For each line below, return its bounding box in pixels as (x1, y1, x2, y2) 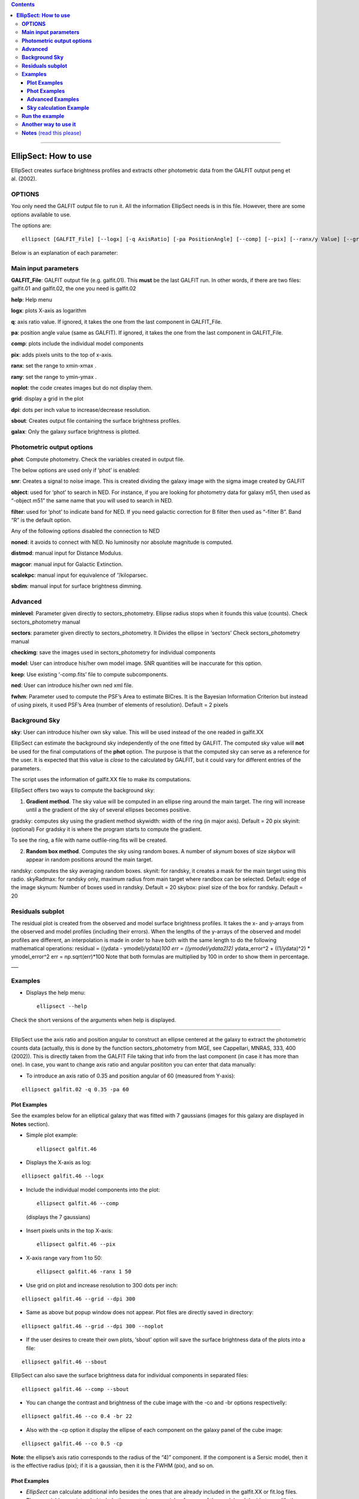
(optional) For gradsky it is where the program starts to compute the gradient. (11, 826, 202, 833)
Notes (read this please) (22, 129, 82, 136)
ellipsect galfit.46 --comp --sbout (22, 1386, 129, 1392)
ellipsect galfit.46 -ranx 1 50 (36, 1268, 132, 1275)
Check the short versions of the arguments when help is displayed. (11, 1016, 177, 1024)
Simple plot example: (26, 1131, 78, 1139)
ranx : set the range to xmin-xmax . (11, 362, 97, 369)
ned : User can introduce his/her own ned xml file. (11, 682, 133, 689)
